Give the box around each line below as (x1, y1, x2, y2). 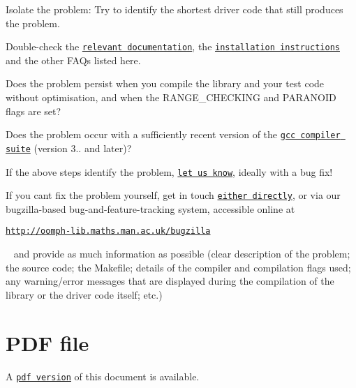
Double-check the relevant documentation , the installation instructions (6, 39, 340, 54)
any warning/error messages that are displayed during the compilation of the (6, 274, 334, 288)
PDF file (6, 328, 89, 357)
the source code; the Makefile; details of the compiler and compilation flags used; (6, 260, 351, 274)
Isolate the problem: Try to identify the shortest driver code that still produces (6, 2, 343, 16)
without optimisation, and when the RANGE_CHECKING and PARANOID (6, 90, 336, 105)
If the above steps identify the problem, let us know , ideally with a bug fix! (6, 164, 333, 179)
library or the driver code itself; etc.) (6, 287, 163, 301)
